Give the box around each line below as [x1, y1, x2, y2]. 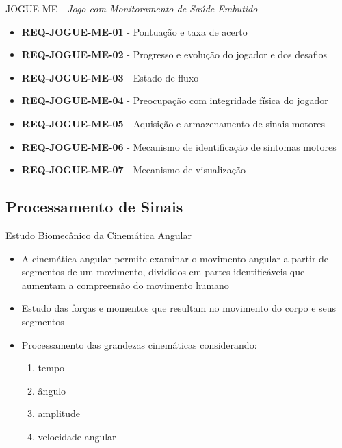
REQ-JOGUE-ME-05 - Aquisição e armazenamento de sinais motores [21, 116, 325, 130]
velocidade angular [38, 429, 116, 443]
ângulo [38, 383, 66, 397]
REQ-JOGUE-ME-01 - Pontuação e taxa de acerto [21, 24, 248, 38]
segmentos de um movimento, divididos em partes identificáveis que [21, 264, 305, 279]
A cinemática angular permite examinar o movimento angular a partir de [21, 251, 329, 265]
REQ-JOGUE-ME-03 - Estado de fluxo [21, 70, 199, 84]
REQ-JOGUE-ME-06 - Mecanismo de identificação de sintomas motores [21, 139, 337, 153]
